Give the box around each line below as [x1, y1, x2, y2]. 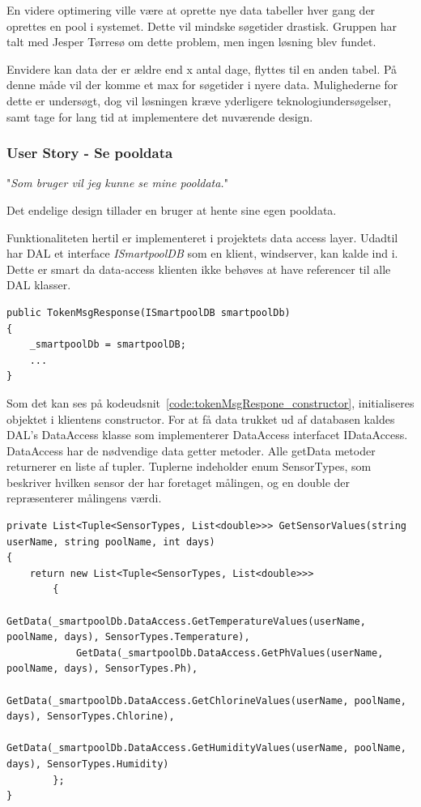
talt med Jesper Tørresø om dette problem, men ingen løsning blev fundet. [6, 33, 376, 50]
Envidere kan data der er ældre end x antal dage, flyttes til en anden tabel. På [6, 60, 398, 77]
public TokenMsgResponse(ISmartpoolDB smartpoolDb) [6, 306, 291, 318]
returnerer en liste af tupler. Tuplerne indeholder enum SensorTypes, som [6, 458, 372, 475]
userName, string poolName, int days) [6, 536, 215, 548]
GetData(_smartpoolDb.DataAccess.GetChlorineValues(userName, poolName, [6, 694, 406, 707]
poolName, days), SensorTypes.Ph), [6, 663, 198, 675]
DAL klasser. [6, 276, 71, 293]
